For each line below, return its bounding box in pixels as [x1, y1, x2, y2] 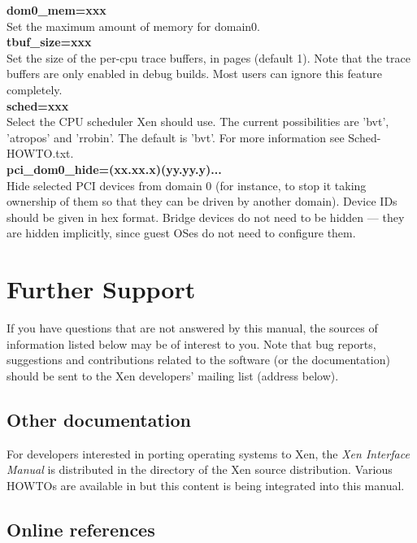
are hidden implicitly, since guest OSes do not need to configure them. [7, 224, 356, 241]
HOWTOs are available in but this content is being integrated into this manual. [7, 476, 405, 493]
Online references [7, 516, 155, 541]
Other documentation [7, 406, 191, 432]
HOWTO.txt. [7, 145, 74, 162]
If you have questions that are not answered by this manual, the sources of [7, 319, 378, 337]
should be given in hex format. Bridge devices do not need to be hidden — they [7, 208, 405, 225]
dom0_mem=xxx [7, 2, 106, 18]
